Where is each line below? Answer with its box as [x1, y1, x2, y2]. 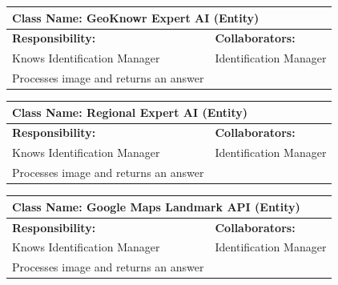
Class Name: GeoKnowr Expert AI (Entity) [12, 9, 260, 26]
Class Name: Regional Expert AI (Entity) [12, 103, 248, 120]
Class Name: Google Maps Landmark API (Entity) [12, 198, 300, 215]
